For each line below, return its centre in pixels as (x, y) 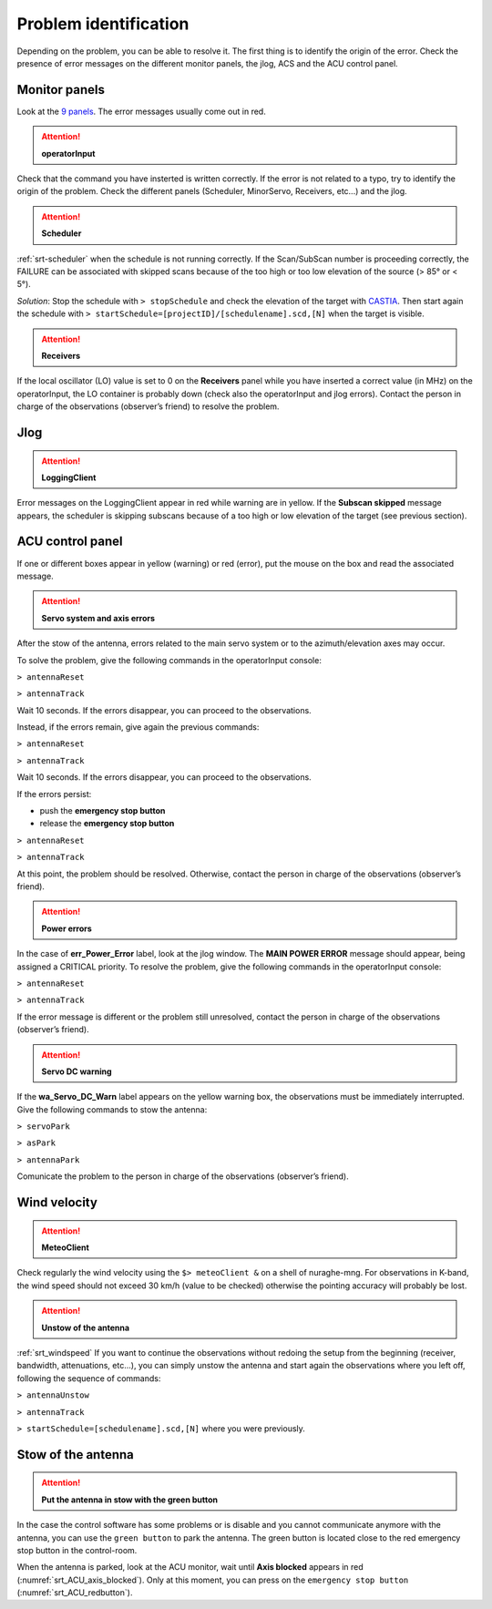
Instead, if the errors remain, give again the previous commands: (138, 727)
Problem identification (103, 24)
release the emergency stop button (107, 824)
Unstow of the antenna (86, 1327)
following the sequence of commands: (89, 1378)
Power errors (67, 928)
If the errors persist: (54, 794)
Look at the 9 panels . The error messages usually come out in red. (141, 111)
